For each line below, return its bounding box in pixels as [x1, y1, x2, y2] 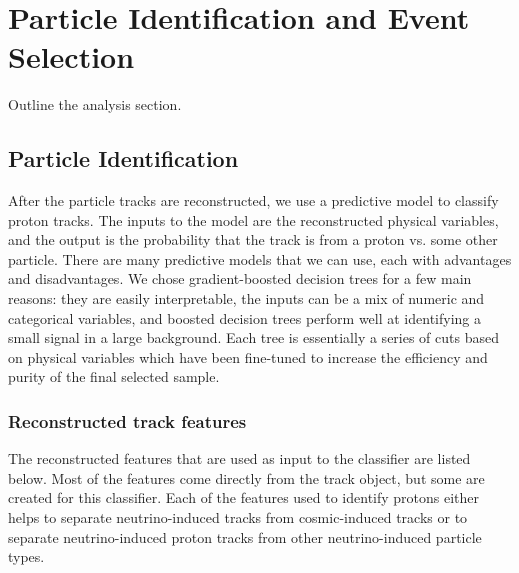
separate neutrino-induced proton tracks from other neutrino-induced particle [8, 526, 482, 547]
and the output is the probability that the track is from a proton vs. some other [8, 229, 498, 250]
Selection [8, 36, 135, 77]
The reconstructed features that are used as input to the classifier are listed [8, 448, 471, 469]
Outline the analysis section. [8, 94, 182, 115]
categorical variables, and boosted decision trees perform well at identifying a [8, 307, 482, 328]
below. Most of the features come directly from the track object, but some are [8, 467, 485, 488]
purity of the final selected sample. [8, 366, 220, 387]
